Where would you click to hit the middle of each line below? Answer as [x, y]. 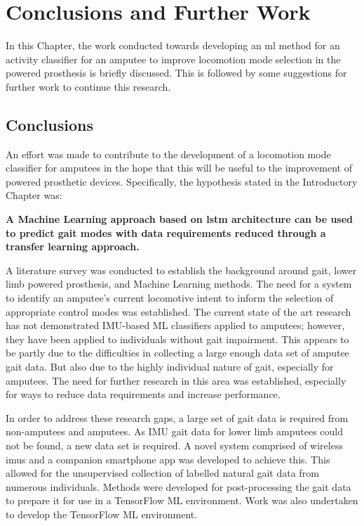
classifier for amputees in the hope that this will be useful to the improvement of [179, 168]
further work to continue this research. [88, 86]
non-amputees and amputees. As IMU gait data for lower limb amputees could [175, 431]
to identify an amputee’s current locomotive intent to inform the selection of [170, 298]
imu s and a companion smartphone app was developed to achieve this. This [168, 459]
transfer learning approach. [73, 246]
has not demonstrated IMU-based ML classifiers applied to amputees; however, [175, 325]
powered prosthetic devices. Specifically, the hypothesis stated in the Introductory [182, 181]
